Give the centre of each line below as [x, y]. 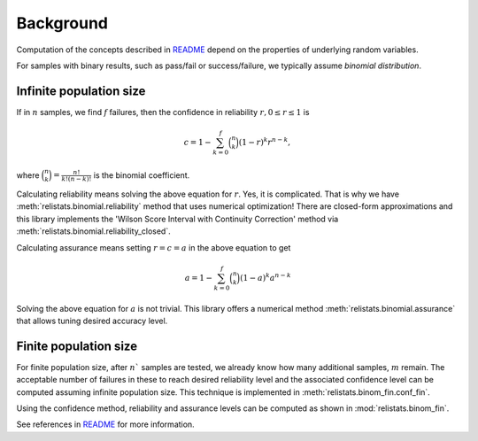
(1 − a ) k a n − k [265, 277]
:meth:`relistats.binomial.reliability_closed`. [94, 231]
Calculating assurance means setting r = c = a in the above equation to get [154, 247]
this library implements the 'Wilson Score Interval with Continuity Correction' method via [177, 219]
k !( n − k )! [77, 179]
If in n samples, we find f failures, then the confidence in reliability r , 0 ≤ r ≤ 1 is [163, 112]
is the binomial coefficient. [142, 175]
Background [62, 23]
